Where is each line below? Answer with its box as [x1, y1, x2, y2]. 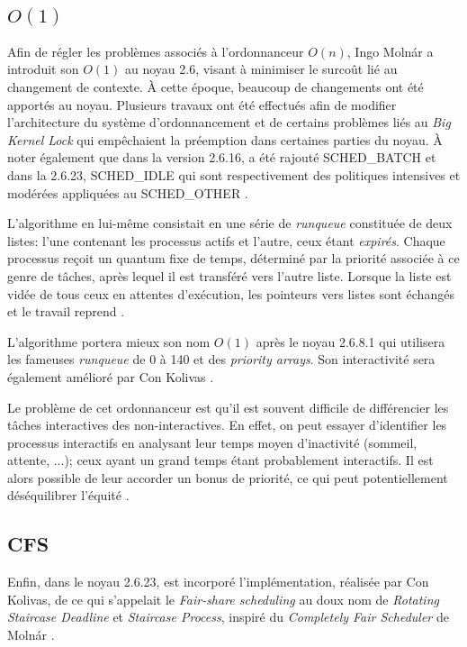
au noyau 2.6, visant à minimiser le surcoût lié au [124, 59, 398, 78]
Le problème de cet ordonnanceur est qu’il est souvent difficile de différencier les [7, 397, 449, 416]
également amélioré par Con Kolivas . [7, 367, 214, 386]
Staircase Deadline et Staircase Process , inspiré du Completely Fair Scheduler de [7, 607, 449, 626]
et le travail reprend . [7, 302, 125, 321]
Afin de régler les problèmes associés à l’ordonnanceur [7, 41, 304, 60]
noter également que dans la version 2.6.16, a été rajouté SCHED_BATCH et [7, 148, 436, 167]
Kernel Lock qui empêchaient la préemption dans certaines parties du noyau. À [7, 130, 443, 149]
